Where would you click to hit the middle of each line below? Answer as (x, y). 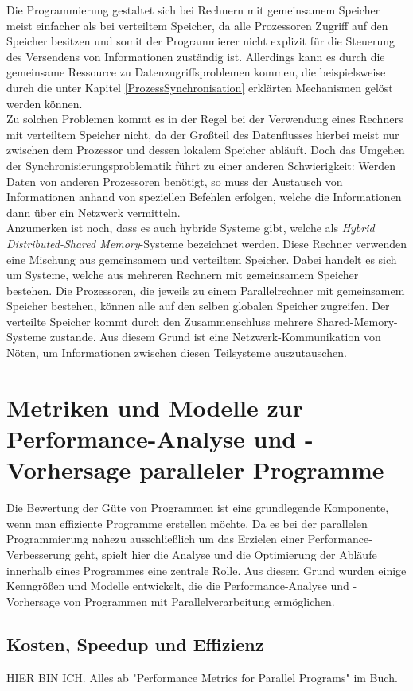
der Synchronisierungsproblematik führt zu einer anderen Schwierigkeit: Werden (201, 165)
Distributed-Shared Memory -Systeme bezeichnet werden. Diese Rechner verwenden (206, 243)
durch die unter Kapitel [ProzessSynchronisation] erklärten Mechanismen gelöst (200, 87)
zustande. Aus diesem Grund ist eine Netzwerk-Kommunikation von (215, 337)
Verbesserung (39, 554)
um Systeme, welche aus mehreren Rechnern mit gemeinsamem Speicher (183, 275)
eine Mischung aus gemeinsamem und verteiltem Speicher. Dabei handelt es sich (202, 259)
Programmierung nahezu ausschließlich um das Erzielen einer (156, 539)
